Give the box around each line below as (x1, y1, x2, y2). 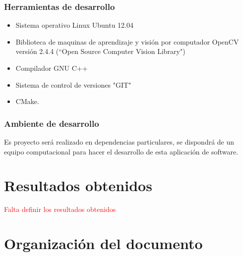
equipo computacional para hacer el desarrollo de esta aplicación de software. (4, 146, 239, 156)
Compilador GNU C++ (15, 63, 88, 73)
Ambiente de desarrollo (4, 117, 99, 129)
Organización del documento (4, 233, 203, 254)
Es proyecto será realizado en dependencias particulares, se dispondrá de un (4, 137, 235, 147)
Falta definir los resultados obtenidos (4, 204, 116, 214)
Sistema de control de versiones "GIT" (15, 79, 131, 90)
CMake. (15, 96, 39, 106)
